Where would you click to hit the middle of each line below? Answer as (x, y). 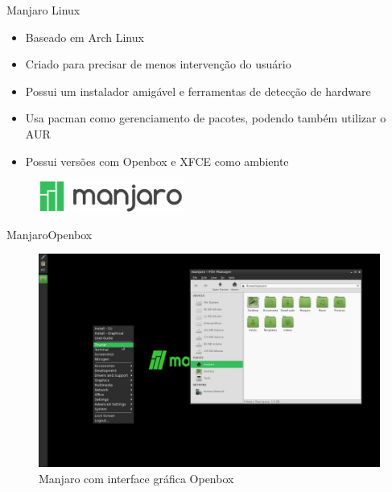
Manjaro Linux (43, 10)
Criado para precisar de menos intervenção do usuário (158, 64)
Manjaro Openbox (50, 234)
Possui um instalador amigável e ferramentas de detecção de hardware (198, 91)
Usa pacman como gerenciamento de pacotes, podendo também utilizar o (206, 118)
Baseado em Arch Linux (85, 37)
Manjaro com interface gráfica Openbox (136, 478)
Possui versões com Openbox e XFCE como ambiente (157, 161)
